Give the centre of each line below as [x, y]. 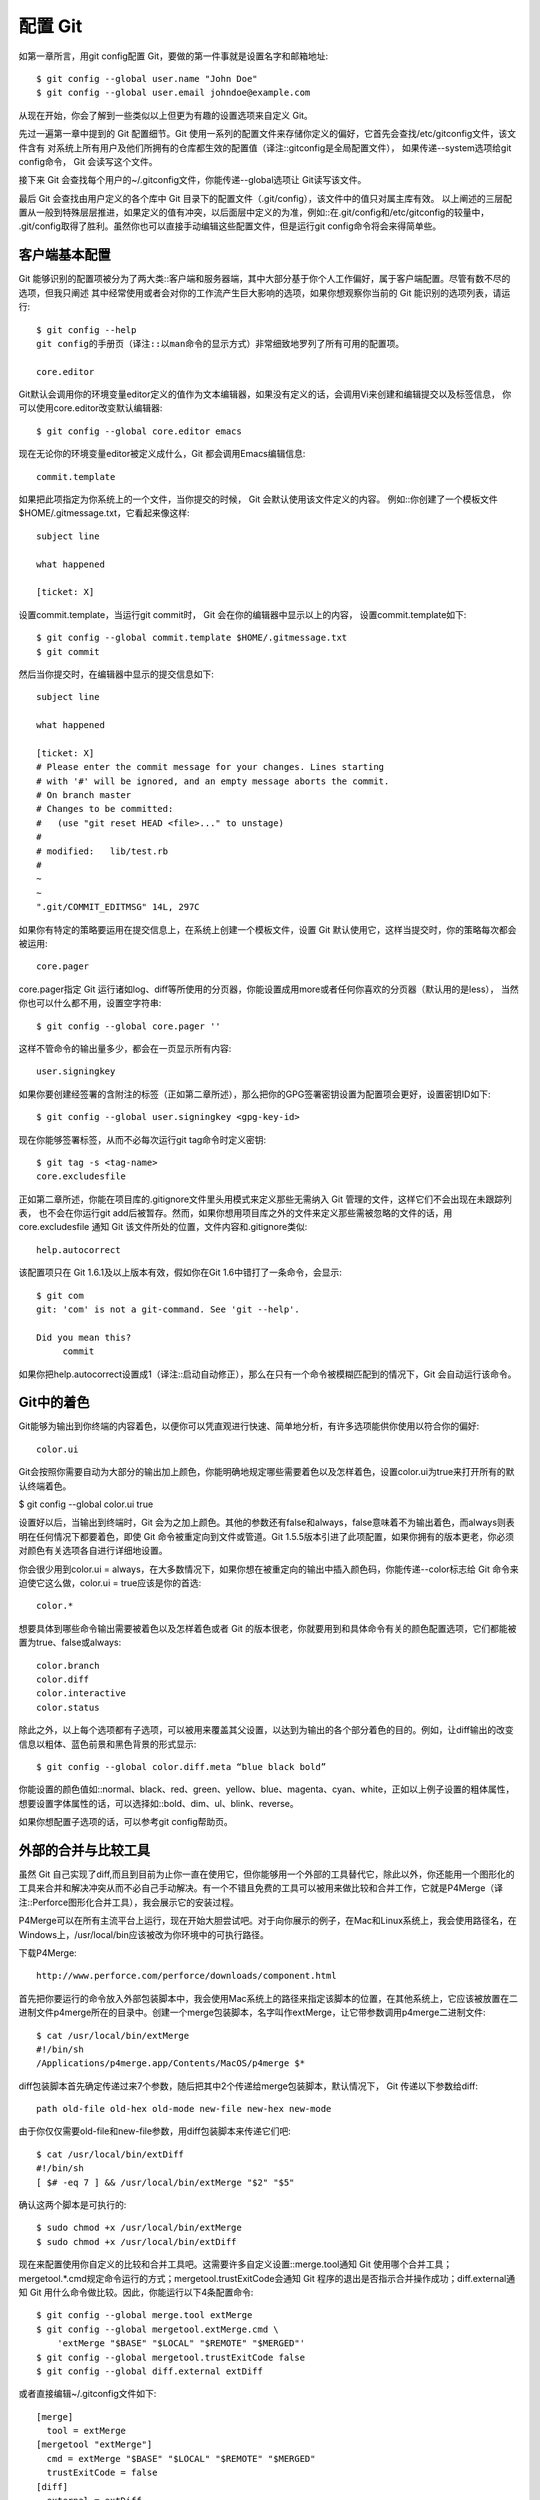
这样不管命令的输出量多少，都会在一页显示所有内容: [125, 1048]
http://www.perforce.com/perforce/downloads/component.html [186, 1976]
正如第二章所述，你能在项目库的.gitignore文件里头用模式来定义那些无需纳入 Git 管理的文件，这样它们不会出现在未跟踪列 [265, 1199]
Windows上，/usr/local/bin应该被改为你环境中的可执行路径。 [144, 1934]
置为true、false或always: [70, 1642]
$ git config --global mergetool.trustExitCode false [170, 2357]
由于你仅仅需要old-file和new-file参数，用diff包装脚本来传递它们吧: [154, 2131]
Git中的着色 [54, 1402]
